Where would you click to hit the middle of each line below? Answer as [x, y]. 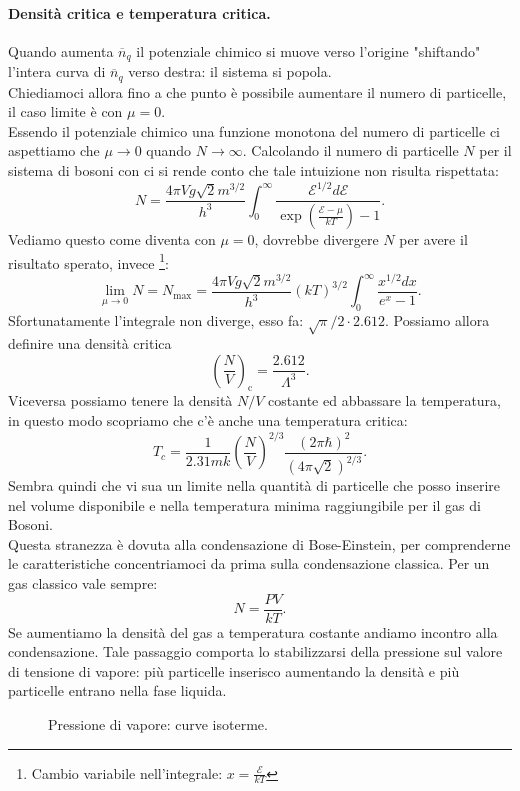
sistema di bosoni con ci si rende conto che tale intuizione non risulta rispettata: [253, 170]
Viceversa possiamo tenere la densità [120, 400]
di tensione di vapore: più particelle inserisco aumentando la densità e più [234, 670]
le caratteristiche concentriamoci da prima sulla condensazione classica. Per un [249, 563]
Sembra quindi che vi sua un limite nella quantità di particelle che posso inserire [254, 485]
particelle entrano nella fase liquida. [117, 690]
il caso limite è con [65, 111]
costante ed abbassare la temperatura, [384, 400]
